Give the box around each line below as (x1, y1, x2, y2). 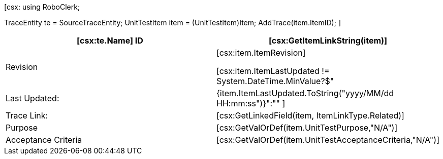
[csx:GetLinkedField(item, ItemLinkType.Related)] (216, 110, 404, 121)
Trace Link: (6, 110, 48, 121)
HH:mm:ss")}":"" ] (216, 98, 286, 108)
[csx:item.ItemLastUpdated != (216, 66, 330, 76)
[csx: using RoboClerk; (4, 3, 80, 11)
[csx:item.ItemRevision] (216, 48, 306, 58)
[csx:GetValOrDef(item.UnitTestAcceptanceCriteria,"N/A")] (216, 135, 439, 145)
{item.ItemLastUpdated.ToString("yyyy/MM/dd (216, 88, 394, 98)
